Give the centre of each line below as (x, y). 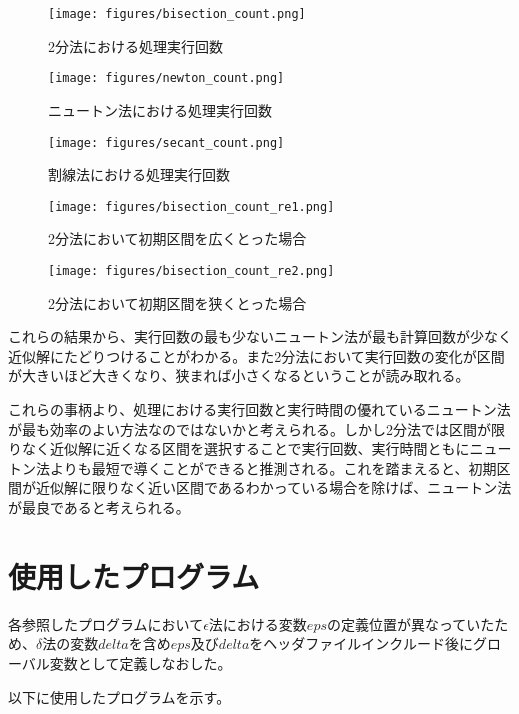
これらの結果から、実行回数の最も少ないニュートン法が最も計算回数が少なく (260, 336)
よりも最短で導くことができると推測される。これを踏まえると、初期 (273, 467)
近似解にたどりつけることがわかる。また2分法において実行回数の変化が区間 (256, 355)
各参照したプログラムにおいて (106, 623)
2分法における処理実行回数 (135, 45)
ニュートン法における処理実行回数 (160, 109)
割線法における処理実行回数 (139, 174)
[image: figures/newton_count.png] (166, 78)
